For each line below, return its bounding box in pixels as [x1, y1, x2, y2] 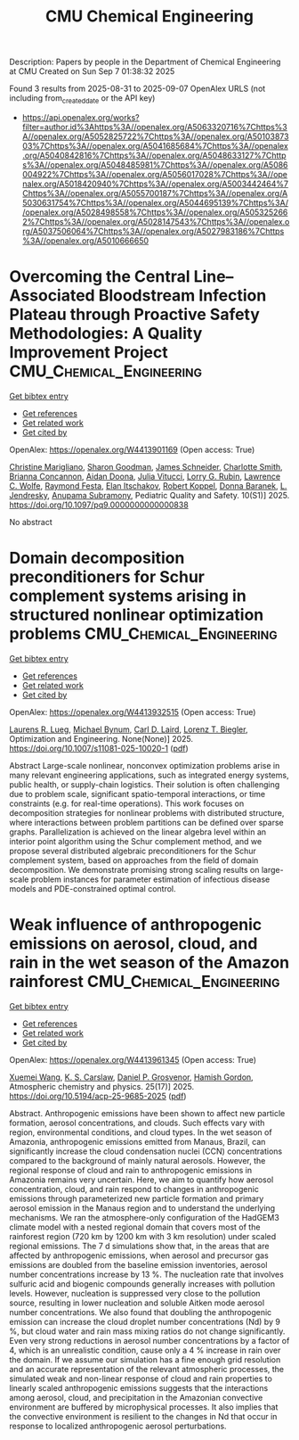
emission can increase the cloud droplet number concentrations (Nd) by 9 [9, 1316, 280, 1327]
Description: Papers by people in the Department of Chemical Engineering [9, 56, 281, 68]
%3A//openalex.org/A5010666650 [21, 235, 149, 246]
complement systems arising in [9, 586, 246, 606]
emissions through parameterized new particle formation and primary [9, 1193, 264, 1204]
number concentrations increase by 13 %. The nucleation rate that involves [9, 1269, 285, 1280]
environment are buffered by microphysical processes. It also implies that [9, 1402, 279, 1412]
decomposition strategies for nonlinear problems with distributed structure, [9, 807, 285, 818]
